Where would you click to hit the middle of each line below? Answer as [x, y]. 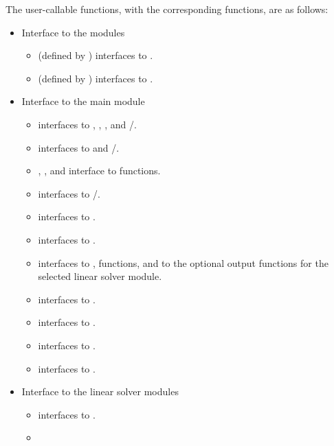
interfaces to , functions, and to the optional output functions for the [183, 262]
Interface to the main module [83, 101]
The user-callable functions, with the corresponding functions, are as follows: [167, 9]
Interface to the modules [73, 32]
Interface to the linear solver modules [100, 391]
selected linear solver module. [100, 276]
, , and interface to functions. [99, 171]
